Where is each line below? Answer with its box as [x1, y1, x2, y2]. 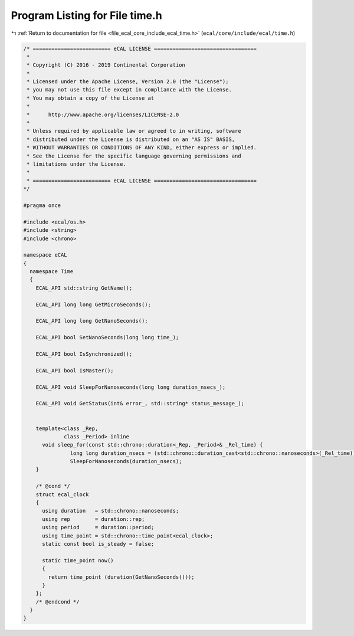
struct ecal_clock [35, 491, 89, 498]
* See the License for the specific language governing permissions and [27, 152, 241, 159]
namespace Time [29, 268, 74, 275]
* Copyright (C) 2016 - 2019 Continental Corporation [27, 62, 185, 68]
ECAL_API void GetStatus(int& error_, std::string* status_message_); [35, 400, 245, 407]
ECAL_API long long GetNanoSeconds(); [35, 317, 148, 324]
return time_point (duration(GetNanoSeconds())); [48, 573, 195, 581]
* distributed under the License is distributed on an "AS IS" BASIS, [27, 136, 235, 143]
